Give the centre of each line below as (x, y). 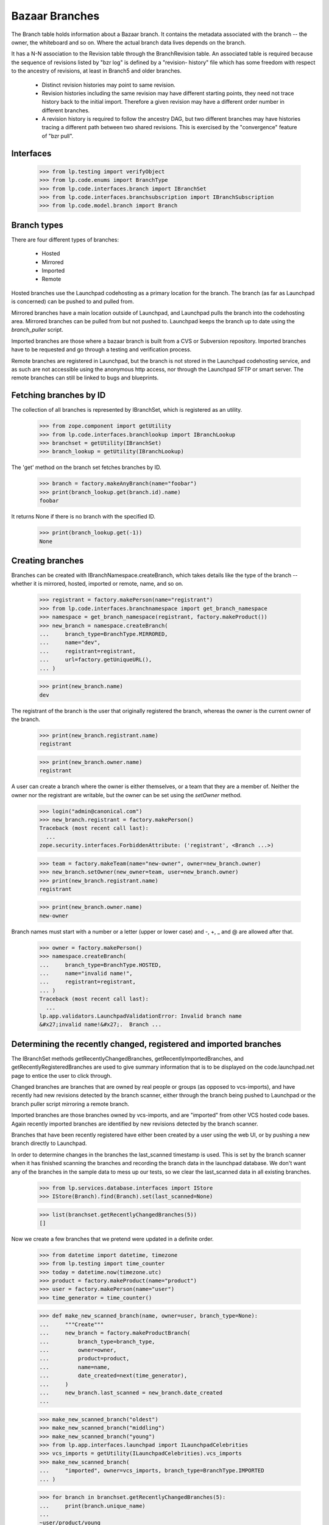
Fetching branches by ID (58, 396)
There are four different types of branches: (65, 239)
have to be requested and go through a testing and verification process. (101, 350)
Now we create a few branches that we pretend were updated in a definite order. (112, 1239)
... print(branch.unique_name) (92, 1506)
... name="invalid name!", (86, 974)
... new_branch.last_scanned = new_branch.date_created (131, 1393)
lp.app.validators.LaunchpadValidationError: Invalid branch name (140, 1016)
